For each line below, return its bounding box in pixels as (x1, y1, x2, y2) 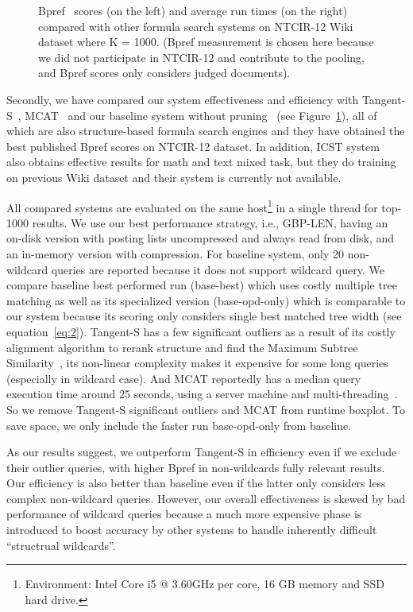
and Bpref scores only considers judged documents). (38, 64, 291, 81)
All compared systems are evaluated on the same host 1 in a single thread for (6, 196, 378, 215)
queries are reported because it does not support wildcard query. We (51, 261, 384, 277)
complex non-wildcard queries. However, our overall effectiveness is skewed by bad (6, 490, 406, 506)
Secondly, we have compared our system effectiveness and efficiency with (6, 91, 359, 107)
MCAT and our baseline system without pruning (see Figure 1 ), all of (25, 107, 377, 123)
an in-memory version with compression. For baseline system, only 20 (6, 245, 345, 261)
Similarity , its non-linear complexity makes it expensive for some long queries (6, 354, 388, 371)
